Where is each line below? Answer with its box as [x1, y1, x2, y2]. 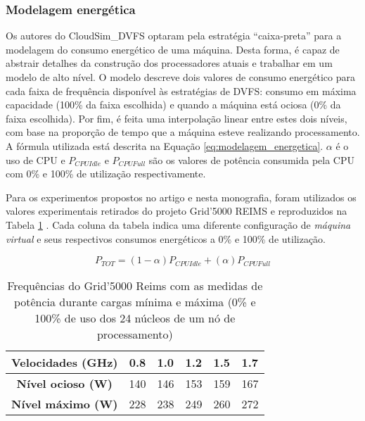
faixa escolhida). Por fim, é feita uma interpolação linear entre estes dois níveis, [6, 111, 347, 125]
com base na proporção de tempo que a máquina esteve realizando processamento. [6, 125, 360, 139]
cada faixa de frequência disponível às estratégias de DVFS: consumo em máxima [6, 83, 357, 98]
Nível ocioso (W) [16, 375, 113, 392]
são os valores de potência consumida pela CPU [148, 152, 354, 167]
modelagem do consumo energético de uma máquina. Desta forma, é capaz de [6, 42, 340, 56]
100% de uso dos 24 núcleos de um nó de [34, 310, 236, 327]
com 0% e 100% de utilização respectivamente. [6, 166, 206, 181]
